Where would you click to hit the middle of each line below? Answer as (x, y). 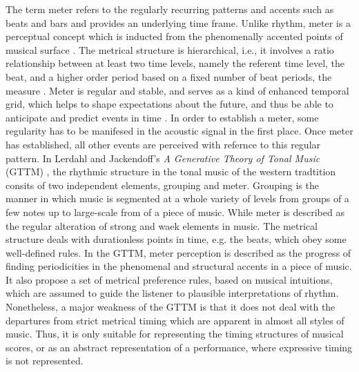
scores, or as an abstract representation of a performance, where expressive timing (179, 347)
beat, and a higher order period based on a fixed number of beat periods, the (169, 76)
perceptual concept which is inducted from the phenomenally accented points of (174, 36)
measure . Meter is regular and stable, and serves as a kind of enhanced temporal (177, 90)
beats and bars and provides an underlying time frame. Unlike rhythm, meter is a (178, 22)
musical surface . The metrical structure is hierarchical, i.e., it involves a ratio (170, 49)
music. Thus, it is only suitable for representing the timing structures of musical (175, 334)
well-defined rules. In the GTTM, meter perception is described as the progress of (178, 252)
